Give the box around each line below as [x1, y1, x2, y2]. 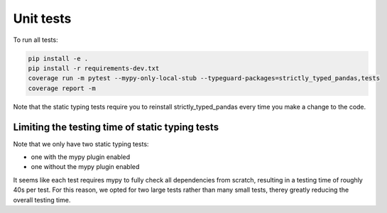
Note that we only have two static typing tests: [13, 139, 149, 148]
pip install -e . [28, 54, 89, 62]
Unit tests [13, 11, 72, 26]
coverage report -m [28, 84, 96, 92]
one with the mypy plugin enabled [31, 153, 131, 161]
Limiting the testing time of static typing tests [13, 121, 219, 133]
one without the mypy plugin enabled [31, 163, 140, 171]
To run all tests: [13, 35, 58, 44]
